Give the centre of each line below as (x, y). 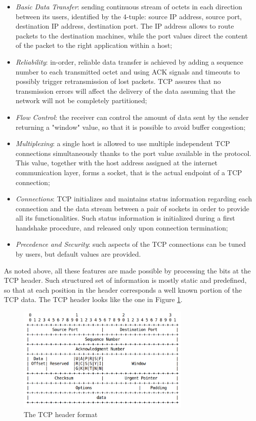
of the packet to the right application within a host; (94, 45)
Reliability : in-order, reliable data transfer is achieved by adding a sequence (129, 61)
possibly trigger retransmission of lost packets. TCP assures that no (118, 81)
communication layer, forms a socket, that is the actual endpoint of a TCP (129, 172)
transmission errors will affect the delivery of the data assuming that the (126, 91)
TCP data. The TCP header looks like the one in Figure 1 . (93, 299)
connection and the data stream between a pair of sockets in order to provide (132, 208)
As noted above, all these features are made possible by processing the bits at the (128, 270)
